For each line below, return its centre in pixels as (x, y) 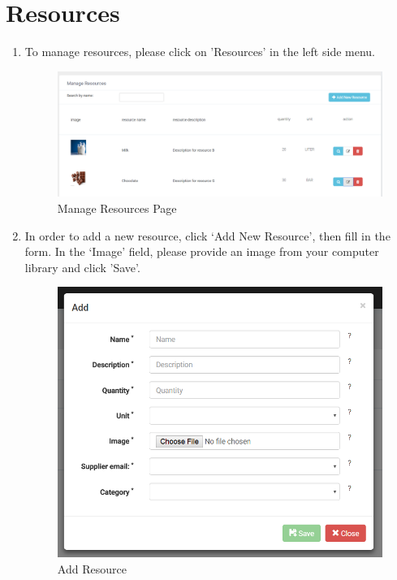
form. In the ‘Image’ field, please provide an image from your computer (202, 251)
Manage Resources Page (117, 208)
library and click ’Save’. (82, 267)
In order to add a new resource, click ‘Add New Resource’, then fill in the (207, 235)
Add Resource (92, 568)
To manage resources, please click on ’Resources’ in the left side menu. (200, 52)
